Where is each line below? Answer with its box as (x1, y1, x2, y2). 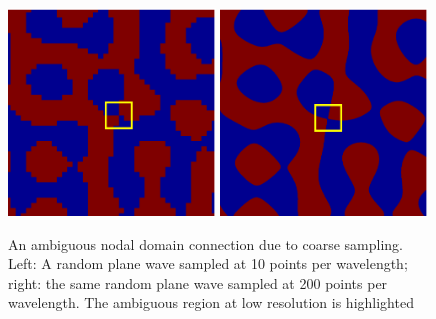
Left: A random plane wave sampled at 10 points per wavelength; (8, 253, 408, 274)
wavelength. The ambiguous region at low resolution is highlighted (8, 292, 414, 313)
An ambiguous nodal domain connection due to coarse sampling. (8, 233, 404, 254)
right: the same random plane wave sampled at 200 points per (8, 272, 388, 293)
